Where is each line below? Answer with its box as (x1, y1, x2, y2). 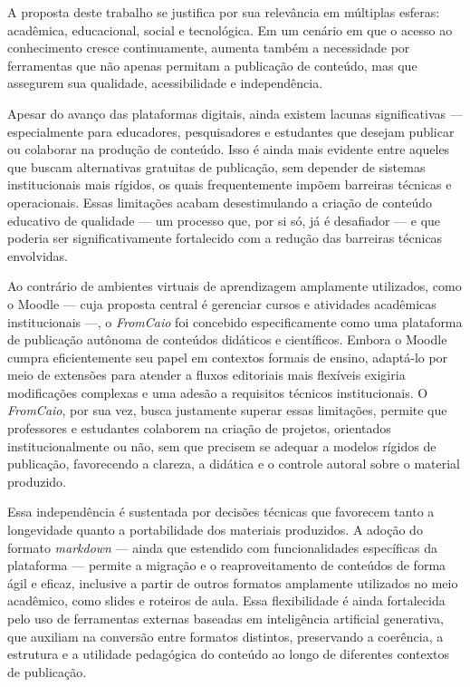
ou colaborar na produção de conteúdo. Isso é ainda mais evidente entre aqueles (7, 140, 450, 159)
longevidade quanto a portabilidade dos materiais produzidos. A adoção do (7, 520, 423, 539)
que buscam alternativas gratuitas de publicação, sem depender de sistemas (7, 157, 426, 176)
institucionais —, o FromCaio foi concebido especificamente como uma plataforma (7, 312, 463, 331)
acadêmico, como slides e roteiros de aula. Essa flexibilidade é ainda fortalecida (7, 591, 446, 610)
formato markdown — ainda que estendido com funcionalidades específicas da (7, 537, 438, 556)
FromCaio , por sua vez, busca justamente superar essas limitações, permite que (7, 401, 447, 420)
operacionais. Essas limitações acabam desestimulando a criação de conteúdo (7, 192, 432, 211)
